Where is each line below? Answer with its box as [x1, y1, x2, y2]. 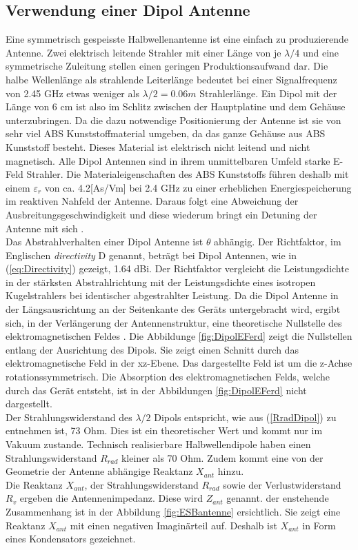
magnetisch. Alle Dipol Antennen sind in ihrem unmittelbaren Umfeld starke [6, 153, 330, 167]
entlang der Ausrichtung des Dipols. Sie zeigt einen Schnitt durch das [6, 342, 299, 356]
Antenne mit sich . [6, 221, 84, 235]
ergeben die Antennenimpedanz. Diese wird [19, 491, 203, 505]
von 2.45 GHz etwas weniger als [6, 85, 139, 100]
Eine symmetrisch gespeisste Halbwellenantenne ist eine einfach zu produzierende [6, 32, 348, 46]
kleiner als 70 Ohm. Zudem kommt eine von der [121, 450, 324, 465]
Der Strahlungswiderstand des [6, 409, 132, 424]
